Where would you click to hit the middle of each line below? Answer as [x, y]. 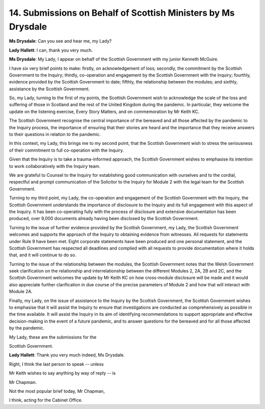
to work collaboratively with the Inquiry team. [55, 166]
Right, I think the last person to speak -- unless [56, 364]
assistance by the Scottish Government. [50, 89]
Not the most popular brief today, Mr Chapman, [57, 391]
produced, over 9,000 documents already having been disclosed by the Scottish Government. [104, 218]
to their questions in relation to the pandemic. [55, 135]
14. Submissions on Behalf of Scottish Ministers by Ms [122, 13]
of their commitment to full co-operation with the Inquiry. [66, 150]
